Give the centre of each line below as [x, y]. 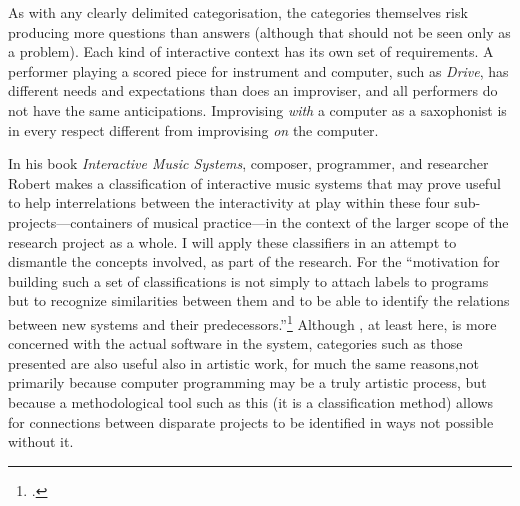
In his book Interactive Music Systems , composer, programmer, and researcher [248, 163]
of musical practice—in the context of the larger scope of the [322, 221]
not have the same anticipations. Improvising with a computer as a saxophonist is [257, 109]
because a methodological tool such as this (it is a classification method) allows [251, 401]
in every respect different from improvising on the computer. [193, 129]
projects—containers [70, 221]
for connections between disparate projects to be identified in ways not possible [251, 421]
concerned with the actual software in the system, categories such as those [235, 343]
